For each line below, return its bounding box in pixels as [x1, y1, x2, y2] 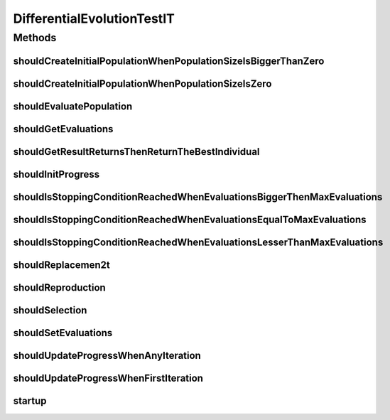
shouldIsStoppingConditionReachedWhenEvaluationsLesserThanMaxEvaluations [13, 236, 384, 248]
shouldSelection [13, 304, 87, 316]
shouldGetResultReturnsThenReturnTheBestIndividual [13, 146, 260, 158]
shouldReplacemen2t [13, 259, 110, 271]
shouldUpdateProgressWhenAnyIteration [13, 349, 202, 362]
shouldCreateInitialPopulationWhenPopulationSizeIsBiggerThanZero [13, 55, 325, 67]
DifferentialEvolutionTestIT [13, 11, 175, 26]
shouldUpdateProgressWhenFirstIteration [13, 372, 204, 384]
